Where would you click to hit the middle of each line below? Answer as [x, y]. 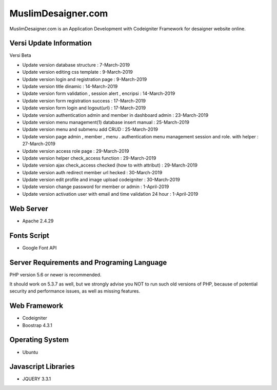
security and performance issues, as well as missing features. [75, 291]
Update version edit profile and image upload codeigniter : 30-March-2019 [101, 180]
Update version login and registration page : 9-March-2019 [85, 79]
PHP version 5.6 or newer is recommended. [55, 275]
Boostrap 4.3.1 [37, 325]
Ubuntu [30, 352]
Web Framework [36, 306]
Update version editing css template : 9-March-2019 [77, 72]
